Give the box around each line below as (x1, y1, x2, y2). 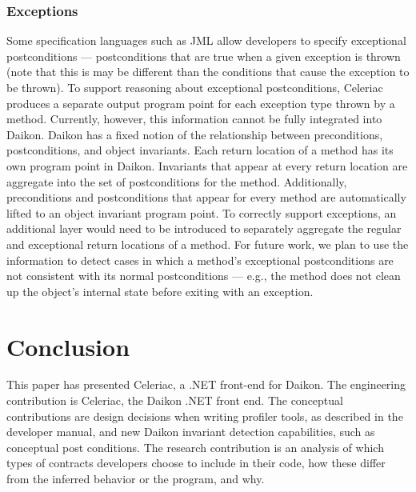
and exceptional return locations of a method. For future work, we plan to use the (6, 235, 409, 252)
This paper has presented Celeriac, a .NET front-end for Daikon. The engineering (6, 376, 406, 393)
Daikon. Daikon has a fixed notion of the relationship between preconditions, (6, 126, 383, 142)
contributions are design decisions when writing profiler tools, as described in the (6, 407, 403, 424)
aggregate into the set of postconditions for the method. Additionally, (6, 173, 347, 190)
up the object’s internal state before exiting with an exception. (6, 282, 314, 299)
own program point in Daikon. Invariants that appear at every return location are (6, 157, 408, 174)
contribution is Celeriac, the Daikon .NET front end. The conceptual (6, 392, 343, 409)
